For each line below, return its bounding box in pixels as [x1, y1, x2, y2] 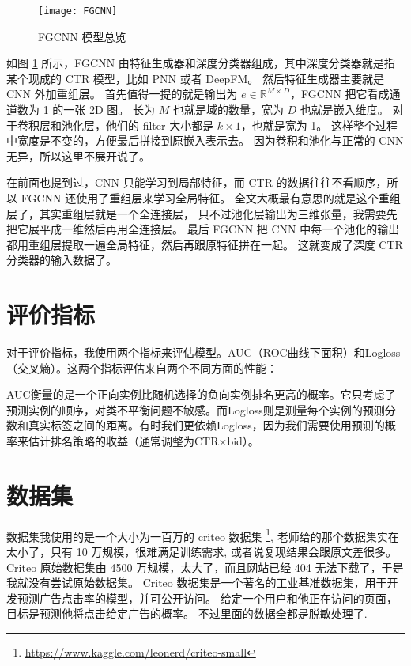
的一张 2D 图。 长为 [52, 101, 156, 118]
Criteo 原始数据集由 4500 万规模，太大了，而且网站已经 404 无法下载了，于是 [6, 558, 404, 575]
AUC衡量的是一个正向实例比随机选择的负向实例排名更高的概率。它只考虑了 [6, 386, 396, 403]
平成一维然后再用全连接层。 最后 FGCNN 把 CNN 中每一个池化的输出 [39, 221, 400, 237]
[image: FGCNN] [38, 6, 118, 17]
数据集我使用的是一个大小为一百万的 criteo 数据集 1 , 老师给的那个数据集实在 [6, 525, 399, 544]
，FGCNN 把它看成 [290, 85, 390, 102]
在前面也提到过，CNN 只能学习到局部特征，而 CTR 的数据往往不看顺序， [6, 174, 387, 191]
